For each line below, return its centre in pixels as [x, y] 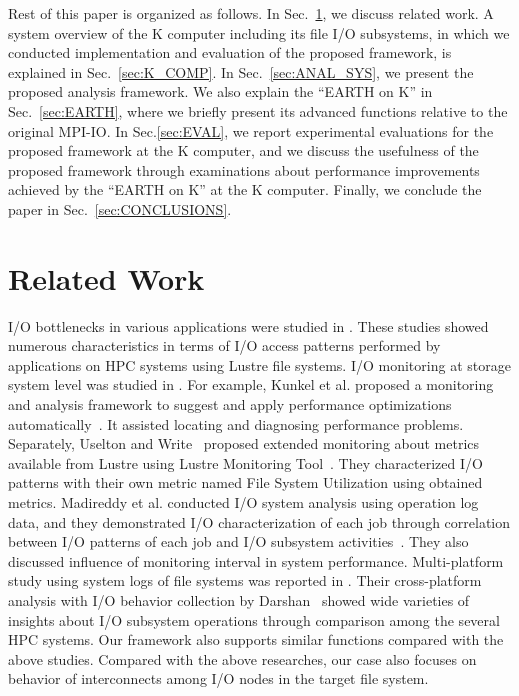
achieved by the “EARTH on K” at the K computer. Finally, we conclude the [245, 189]
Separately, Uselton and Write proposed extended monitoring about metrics [244, 443]
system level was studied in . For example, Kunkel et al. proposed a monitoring [251, 384]
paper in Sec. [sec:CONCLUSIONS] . [120, 208]
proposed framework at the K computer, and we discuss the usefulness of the [243, 150]
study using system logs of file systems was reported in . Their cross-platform [245, 580]
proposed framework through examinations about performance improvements [244, 169]
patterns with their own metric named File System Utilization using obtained [245, 482]
